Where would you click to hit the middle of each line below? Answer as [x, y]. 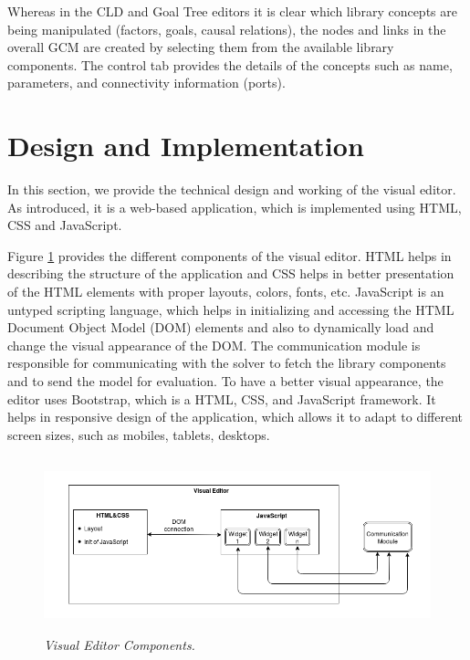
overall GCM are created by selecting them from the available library [201, 47]
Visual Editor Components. [120, 644]
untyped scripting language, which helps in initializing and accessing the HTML [231, 309]
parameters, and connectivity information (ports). [146, 83]
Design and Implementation [186, 146]
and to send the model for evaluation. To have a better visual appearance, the [225, 381]
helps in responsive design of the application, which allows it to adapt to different [235, 417]
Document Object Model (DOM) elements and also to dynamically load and [221, 327]
